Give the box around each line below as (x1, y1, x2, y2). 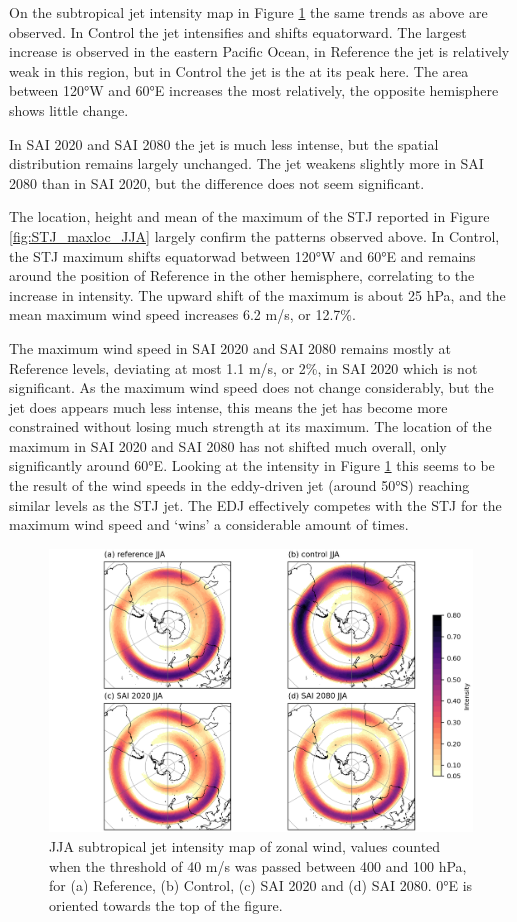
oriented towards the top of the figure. (49, 894, 283, 915)
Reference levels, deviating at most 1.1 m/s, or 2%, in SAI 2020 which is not (9, 357, 478, 378)
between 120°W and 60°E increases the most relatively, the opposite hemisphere (9, 80, 499, 101)
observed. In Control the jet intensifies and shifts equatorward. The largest (9, 21, 467, 42)
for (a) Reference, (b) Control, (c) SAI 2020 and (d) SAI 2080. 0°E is (49, 875, 473, 896)
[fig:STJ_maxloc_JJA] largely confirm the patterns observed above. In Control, (9, 225, 500, 246)
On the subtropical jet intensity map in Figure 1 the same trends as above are (9, 2, 488, 22)
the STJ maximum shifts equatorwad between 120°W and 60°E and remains (9, 245, 476, 266)
